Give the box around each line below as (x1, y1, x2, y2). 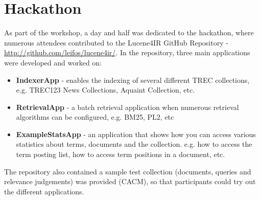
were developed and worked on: (4, 57, 102, 68)
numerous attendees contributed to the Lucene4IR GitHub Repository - (4, 37, 228, 48)
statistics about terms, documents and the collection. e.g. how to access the (16, 139, 252, 149)
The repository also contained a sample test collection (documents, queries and (4, 166, 251, 176)
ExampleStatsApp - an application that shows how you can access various (16, 128, 256, 139)
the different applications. (4, 186, 84, 196)
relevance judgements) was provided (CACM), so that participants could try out (4, 176, 256, 187)
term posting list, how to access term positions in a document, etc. (16, 149, 225, 160)
